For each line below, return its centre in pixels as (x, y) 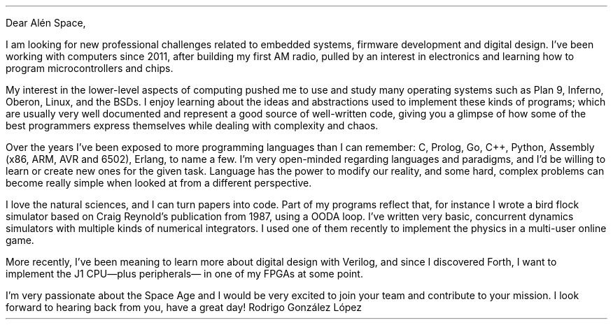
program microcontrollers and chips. (90, 68)
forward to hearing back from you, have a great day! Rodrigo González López (184, 307)
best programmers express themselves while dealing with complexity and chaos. (192, 125)
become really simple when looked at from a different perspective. (159, 183)
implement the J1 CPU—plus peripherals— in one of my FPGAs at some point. (184, 274)
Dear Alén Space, (46, 23)
